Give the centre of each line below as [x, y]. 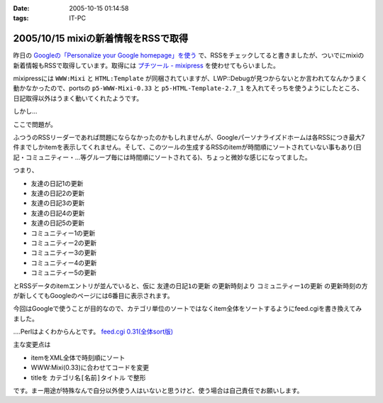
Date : [21, 8]
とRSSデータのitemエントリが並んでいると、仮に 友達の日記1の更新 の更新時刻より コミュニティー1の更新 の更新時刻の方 [190, 286]
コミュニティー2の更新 [64, 243]
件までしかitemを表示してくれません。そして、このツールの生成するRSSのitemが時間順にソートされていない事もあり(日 [187, 147]
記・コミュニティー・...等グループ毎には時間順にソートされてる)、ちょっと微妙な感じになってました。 [162, 157]
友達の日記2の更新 [58, 193]
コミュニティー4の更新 [64, 263]
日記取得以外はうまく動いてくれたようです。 [78, 98]
